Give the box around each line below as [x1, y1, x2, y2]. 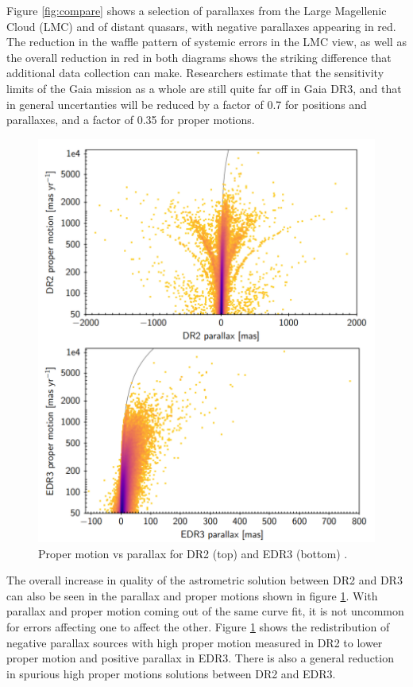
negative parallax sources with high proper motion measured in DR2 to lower [6, 634, 383, 650]
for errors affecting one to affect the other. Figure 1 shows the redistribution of [6, 618, 390, 635]
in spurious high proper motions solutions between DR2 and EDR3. [6, 665, 336, 681]
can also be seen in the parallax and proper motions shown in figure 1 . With [6, 587, 378, 604]
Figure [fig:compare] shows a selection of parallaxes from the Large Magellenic [6, 2, 387, 18]
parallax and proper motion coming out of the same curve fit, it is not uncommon [6, 603, 404, 619]
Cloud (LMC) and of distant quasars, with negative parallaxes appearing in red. [6, 17, 396, 34]
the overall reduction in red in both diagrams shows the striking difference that [6, 49, 392, 65]
